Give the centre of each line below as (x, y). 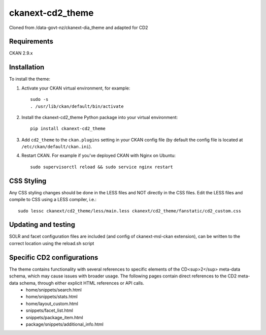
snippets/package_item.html (54, 317)
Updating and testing (42, 225)
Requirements (31, 42)
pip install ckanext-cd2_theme (68, 129)
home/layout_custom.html (52, 304)
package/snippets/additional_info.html (65, 324)
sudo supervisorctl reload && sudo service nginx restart (102, 167)
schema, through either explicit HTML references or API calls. (82, 283)
